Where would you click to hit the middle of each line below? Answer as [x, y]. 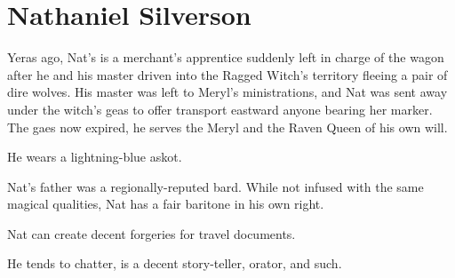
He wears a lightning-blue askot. [95, 157]
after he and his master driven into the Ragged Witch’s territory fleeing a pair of [227, 74]
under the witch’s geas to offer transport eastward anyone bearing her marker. [220, 109]
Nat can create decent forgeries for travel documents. [152, 233]
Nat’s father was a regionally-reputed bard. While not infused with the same [216, 186]
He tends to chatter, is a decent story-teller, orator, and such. [175, 263]
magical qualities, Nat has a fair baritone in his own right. [166, 204]
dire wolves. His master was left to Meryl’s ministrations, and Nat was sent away [227, 92]
